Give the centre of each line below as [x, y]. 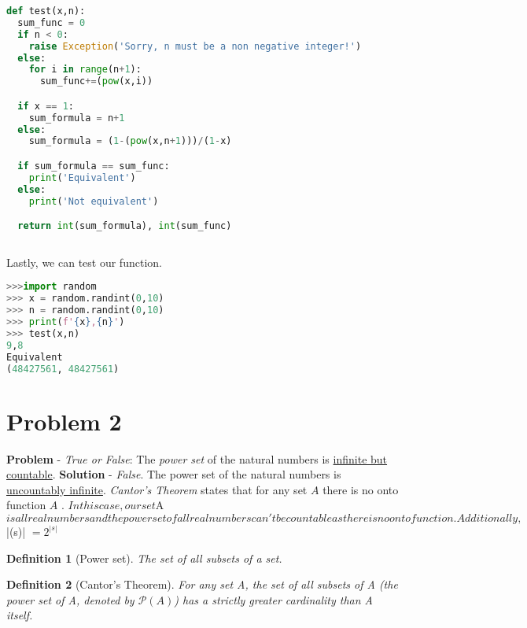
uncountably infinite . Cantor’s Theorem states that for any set [157, 489]
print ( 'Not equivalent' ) [94, 201]
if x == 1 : [46, 106]
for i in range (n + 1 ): [85, 70]
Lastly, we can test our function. [84, 262]
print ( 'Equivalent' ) [82, 177]
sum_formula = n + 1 [77, 118]
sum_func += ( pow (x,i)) [96, 81]
